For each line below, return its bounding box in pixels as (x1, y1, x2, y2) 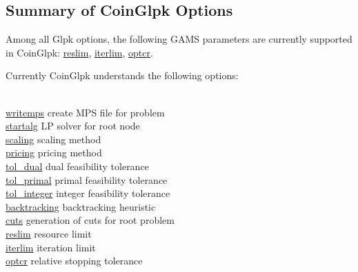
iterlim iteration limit (6, 240, 96, 254)
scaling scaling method (6, 132, 101, 146)
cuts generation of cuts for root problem (6, 213, 175, 227)
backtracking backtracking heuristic (6, 199, 156, 213)
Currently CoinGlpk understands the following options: (6, 68, 239, 83)
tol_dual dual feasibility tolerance (6, 158, 149, 173)
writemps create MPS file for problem (6, 105, 165, 119)
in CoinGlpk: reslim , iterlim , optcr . (6, 45, 153, 59)
